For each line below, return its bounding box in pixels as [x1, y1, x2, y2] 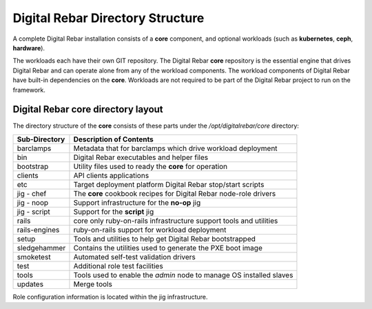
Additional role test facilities [73, 261, 163, 270]
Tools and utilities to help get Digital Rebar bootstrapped [73, 234, 256, 243]
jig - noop [17, 197, 49, 207]
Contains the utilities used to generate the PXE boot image [73, 243, 263, 252]
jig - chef [17, 188, 47, 198]
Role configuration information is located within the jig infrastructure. [12, 292, 208, 301]
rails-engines [17, 225, 60, 235]
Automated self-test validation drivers [73, 252, 196, 261]
